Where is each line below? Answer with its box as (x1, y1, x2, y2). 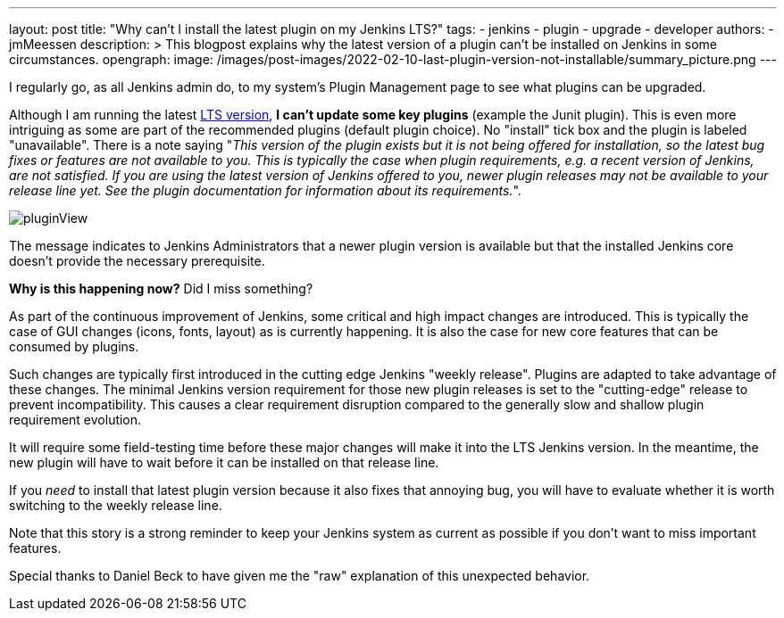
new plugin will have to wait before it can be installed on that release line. (9, 455, 439, 470)
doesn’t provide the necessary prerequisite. (9, 253, 265, 268)
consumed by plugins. (9, 339, 139, 354)
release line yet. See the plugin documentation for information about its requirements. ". (9, 183, 521, 198)
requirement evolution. (9, 412, 142, 427)
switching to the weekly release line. (9, 498, 222, 513)
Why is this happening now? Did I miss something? (9, 281, 313, 296)
